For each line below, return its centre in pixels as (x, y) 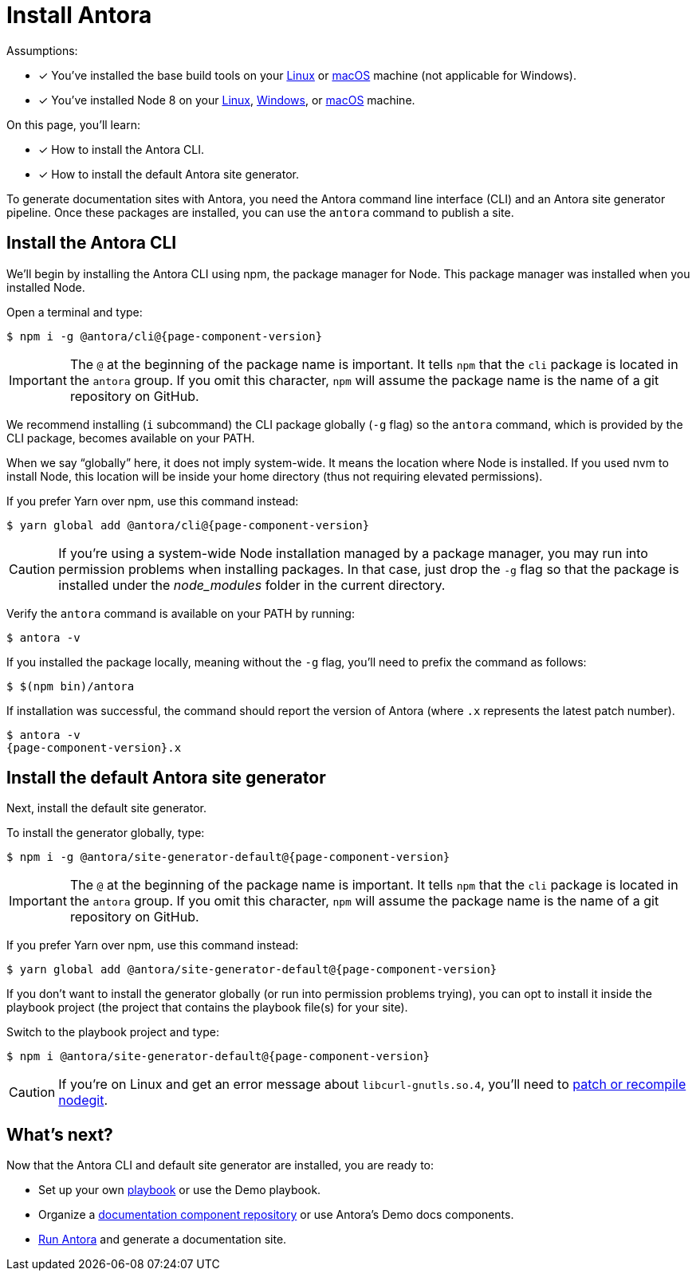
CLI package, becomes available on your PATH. (131, 438)
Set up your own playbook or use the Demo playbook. (180, 1190)
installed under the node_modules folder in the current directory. (252, 585)
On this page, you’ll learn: (73, 124)
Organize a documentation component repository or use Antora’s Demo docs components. (276, 1215)
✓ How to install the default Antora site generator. (169, 174)
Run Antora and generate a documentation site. (163, 1240)
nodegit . (83, 1100)
